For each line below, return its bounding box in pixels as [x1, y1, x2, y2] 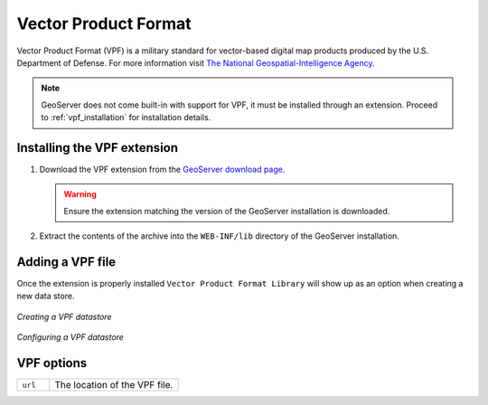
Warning [63, 189, 97, 200]
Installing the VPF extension [16, 140, 179, 155]
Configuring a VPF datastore [16, 332, 124, 343]
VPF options [16, 355, 88, 371]
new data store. [16, 290, 75, 302]
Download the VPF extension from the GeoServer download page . [39, 164, 286, 175]
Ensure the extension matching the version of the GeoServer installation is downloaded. [63, 205, 390, 216]
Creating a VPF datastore [16, 311, 112, 322]
